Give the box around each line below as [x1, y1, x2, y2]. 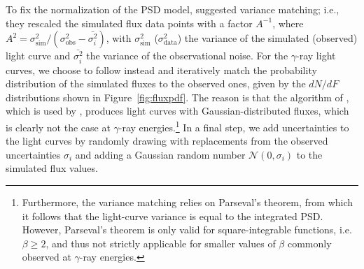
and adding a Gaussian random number [75, 147, 246, 161]
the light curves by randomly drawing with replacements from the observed [6, 133, 328, 148]
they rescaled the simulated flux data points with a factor [6, 15, 253, 30]
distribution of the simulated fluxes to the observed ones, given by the [6, 76, 306, 91]
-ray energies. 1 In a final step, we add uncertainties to [118, 118, 349, 134]
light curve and [6, 48, 71, 63]
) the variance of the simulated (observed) [177, 31, 358, 45]
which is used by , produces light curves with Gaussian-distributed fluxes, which [6, 103, 349, 118]
